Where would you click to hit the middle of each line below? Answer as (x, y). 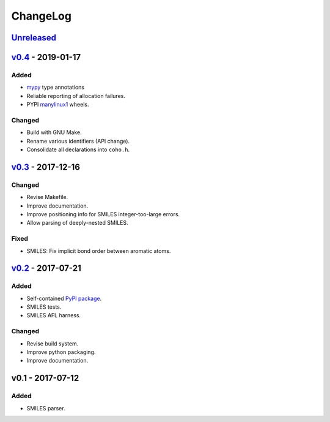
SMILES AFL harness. (54, 315)
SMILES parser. (46, 408)
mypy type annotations (56, 87)
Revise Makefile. (47, 197)
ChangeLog (41, 16)
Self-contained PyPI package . (64, 298)
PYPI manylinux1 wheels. (58, 105)
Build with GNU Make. (54, 132)
